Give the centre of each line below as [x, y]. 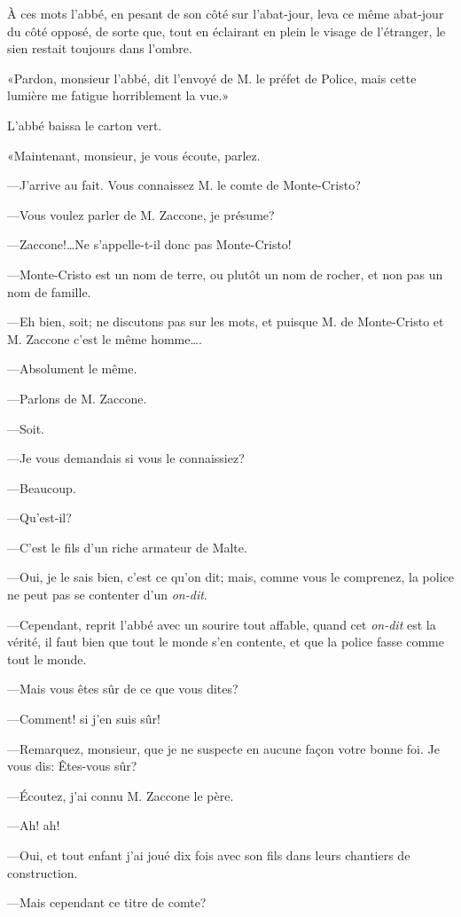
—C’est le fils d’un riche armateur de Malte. [127, 547]
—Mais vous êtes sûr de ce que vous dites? [123, 689]
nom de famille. [49, 291]
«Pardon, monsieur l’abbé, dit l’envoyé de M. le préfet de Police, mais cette [212, 78]
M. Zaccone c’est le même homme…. [105, 338]
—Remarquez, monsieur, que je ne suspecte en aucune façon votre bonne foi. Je [223, 748]
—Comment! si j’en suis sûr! [84, 719]
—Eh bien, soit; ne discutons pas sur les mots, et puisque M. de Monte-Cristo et [226, 321]
